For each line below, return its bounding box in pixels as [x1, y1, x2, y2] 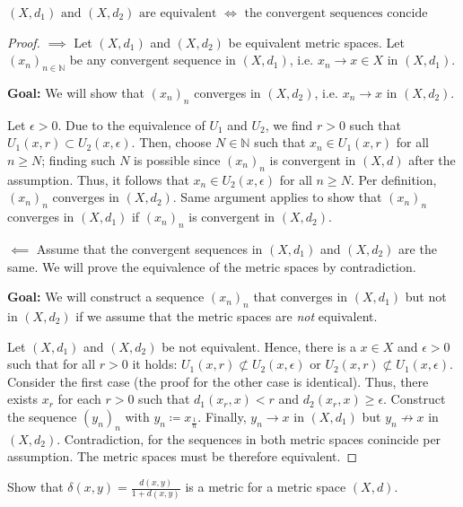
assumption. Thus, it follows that [7, 170, 189, 188]
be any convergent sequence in [69, 50, 236, 69]
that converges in [253, 287, 348, 306]
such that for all [7, 354, 96, 373]
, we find [265, 115, 313, 134]
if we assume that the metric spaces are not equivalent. [75, 306, 378, 325]
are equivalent [139, 7, 217, 20]
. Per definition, [350, 170, 437, 188]
